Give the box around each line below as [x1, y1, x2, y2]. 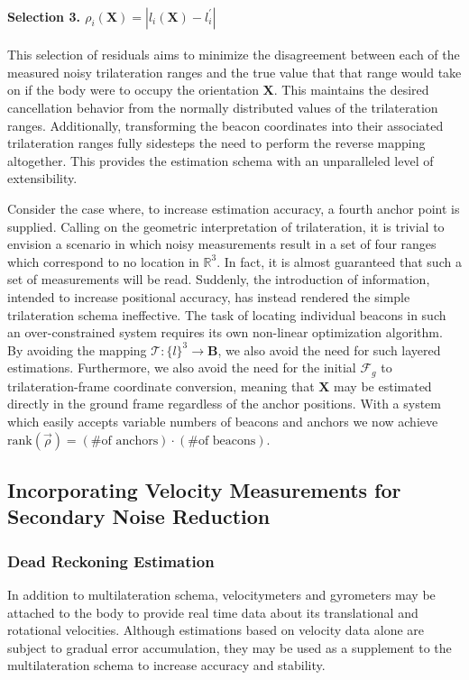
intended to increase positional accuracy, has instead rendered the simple [7, 287, 410, 306]
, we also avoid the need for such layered [217, 340, 441, 359]
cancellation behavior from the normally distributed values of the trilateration [7, 97, 438, 116]
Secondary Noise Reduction [7, 502, 271, 530]
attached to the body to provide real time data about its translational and [7, 602, 418, 621]
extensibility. [7, 169, 78, 188]
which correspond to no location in [7, 252, 199, 271]
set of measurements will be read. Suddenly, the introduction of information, [7, 270, 430, 289]
